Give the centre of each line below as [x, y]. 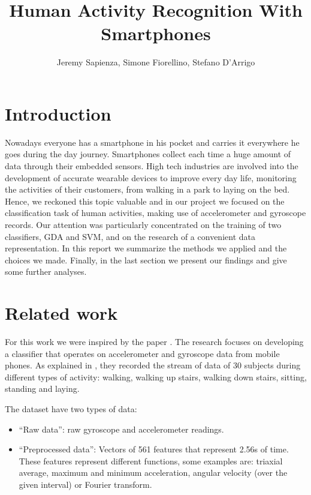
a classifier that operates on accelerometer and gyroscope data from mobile [142, 353]
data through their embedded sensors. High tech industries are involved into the [152, 166]
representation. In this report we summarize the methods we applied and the [146, 248]
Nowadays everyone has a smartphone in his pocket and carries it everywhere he [152, 142]
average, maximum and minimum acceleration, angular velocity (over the [153, 472]
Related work [61, 313]
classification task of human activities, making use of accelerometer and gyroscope [155, 213]
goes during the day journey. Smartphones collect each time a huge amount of [148, 154]
